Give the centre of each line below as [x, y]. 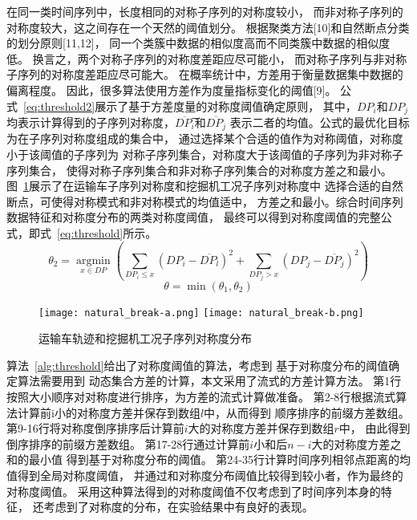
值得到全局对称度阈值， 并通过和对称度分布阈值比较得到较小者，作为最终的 [205, 475]
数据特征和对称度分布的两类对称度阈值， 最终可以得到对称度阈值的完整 [194, 217]
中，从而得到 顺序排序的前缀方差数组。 [307, 412]
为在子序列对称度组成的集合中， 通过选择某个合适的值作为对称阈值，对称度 [205, 138]
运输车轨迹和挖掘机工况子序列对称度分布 [145, 338]
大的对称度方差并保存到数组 [261, 428]
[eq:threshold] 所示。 [107, 233]
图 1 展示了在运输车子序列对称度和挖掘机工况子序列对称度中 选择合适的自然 [205, 186]
